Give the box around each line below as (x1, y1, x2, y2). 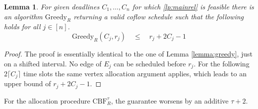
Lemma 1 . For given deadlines (4, 1, 100, 11)
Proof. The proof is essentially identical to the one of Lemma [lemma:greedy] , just (4, 48, 253, 58)
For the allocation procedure (4, 95, 90, 106)
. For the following (193, 58, 250, 68)
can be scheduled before (114, 58, 186, 68)
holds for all (4, 21, 41, 32)
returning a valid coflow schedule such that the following (73, 11, 244, 21)
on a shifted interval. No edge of (4, 58, 102, 68)
